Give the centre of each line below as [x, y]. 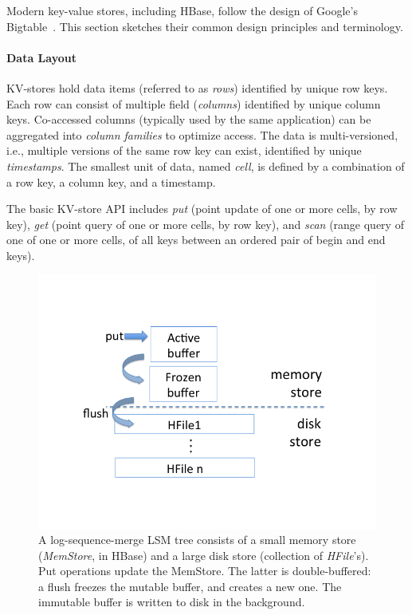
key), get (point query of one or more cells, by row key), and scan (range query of [205, 224]
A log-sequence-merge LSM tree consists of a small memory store [197, 540]
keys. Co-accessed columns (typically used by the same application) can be [189, 119]
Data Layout [41, 57]
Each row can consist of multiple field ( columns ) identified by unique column [194, 103]
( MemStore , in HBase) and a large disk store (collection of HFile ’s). [204, 555]
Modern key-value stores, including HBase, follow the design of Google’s [182, 10]
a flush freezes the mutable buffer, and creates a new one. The [190, 586]
